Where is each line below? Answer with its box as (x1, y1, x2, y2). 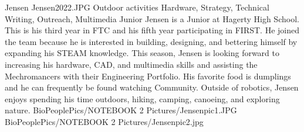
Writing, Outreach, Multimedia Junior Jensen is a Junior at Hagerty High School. (5, 12, 299, 25)
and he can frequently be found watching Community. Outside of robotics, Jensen (5, 81, 299, 93)
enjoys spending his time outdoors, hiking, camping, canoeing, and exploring (5, 92, 280, 105)
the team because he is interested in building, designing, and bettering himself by (5, 35, 298, 47)
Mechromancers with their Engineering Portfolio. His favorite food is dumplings (5, 70, 291, 82)
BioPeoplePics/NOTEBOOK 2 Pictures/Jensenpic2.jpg (5, 115, 204, 127)
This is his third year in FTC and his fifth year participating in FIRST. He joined (5, 24, 299, 36)
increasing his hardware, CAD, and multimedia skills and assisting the (5, 58, 258, 70)
